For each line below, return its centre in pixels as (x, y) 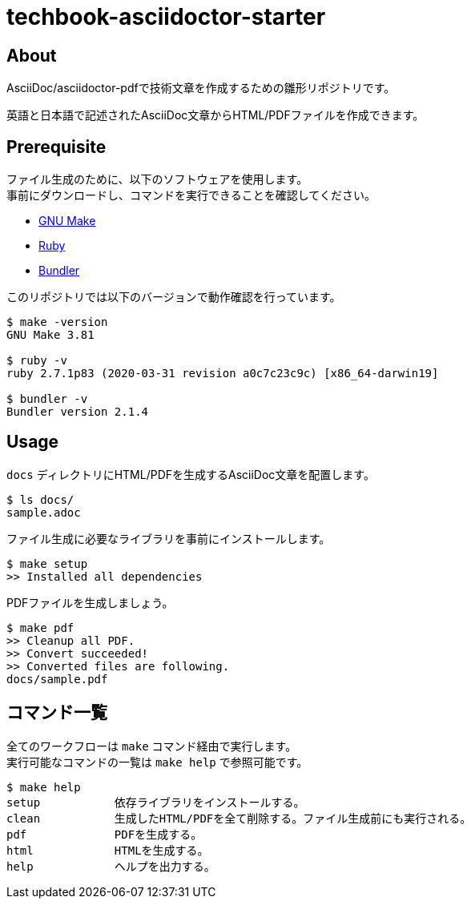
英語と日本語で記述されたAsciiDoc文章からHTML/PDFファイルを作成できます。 (215, 115)
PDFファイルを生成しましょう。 (90, 602)
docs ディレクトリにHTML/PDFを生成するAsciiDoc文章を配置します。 (191, 474)
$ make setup (47, 563)
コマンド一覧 (57, 713)
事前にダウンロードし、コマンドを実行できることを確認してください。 (191, 195)
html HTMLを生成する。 (108, 850)
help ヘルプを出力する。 (111, 866)
